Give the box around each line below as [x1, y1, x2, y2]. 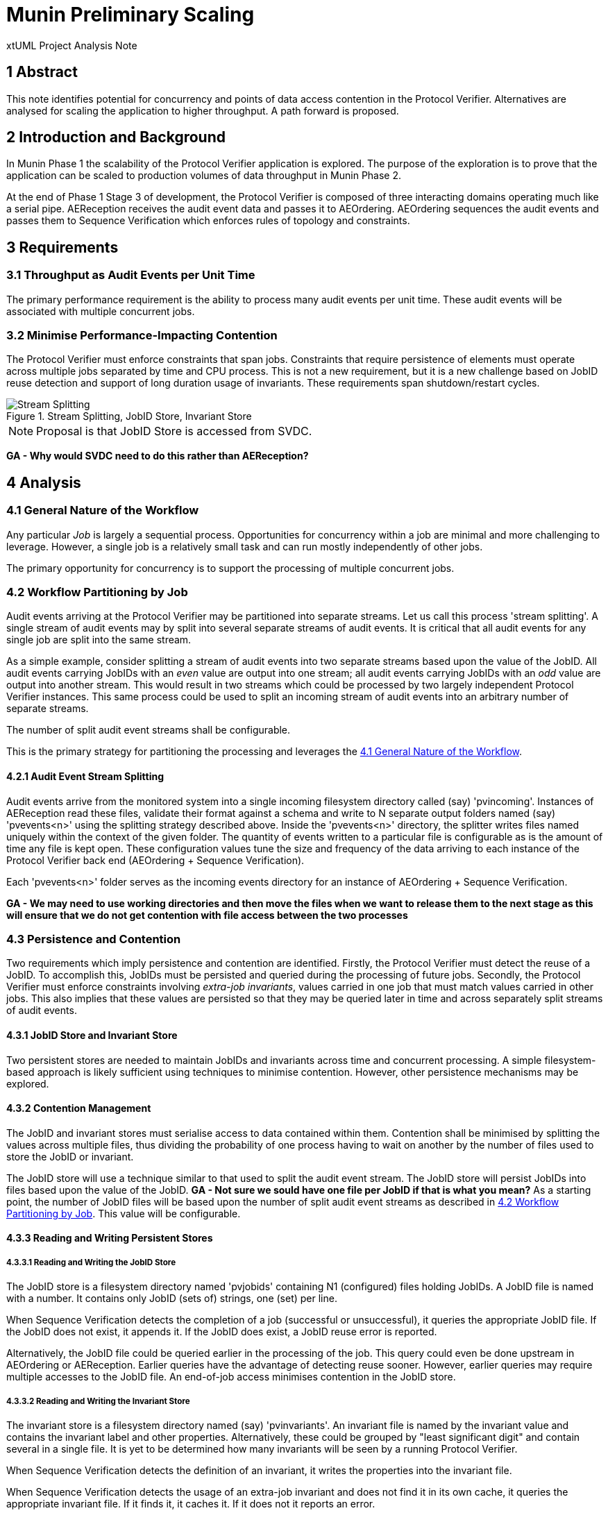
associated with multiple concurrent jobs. [6, 305, 195, 317]
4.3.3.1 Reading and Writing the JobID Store [6, 1257, 176, 1267]
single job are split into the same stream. [6, 634, 192, 646]
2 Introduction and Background [6, 128, 226, 146]
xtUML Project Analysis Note [6, 39, 137, 51]
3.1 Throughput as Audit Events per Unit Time [6, 268, 255, 282]
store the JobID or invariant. [6, 1150, 134, 1163]
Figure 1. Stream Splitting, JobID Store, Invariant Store [6, 410, 252, 423]
